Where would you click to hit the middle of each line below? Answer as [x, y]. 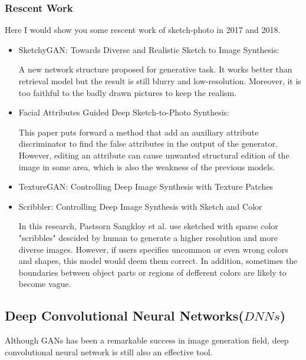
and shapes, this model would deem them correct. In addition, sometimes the [158, 261]
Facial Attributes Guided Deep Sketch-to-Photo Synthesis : [124, 112]
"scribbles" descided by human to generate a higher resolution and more [148, 237]
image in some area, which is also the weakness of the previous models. [147, 166]
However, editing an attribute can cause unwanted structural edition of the [154, 155]
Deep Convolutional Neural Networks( [124, 316]
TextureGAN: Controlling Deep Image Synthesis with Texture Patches [146, 186]
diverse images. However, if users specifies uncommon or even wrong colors [153, 249]
